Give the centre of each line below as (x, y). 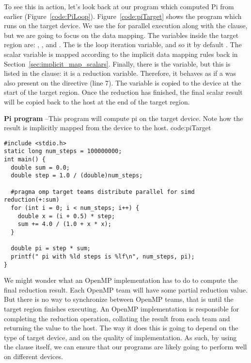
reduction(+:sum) (32, 200)
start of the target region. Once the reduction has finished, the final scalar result (123, 92)
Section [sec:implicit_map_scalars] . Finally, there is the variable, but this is (117, 63)
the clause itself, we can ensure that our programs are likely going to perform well (125, 347)
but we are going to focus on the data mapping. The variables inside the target (121, 35)
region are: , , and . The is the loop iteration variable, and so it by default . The (123, 44)
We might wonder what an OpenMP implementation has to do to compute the (121, 280)
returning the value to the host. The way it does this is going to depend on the (121, 328)
